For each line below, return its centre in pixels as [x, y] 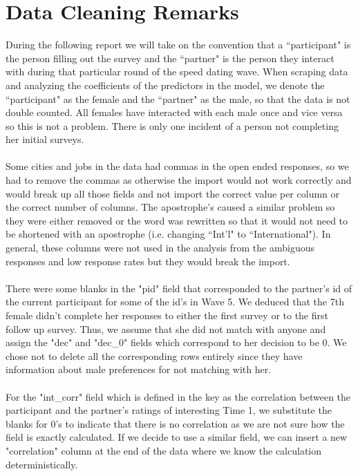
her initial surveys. [45, 139]
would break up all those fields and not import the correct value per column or [173, 193]
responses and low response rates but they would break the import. [148, 261]
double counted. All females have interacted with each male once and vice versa [174, 112]
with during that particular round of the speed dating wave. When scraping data [177, 72]
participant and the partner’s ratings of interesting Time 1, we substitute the [169, 410]
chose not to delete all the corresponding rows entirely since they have [154, 355]
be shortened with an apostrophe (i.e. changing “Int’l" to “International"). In [168, 234]
